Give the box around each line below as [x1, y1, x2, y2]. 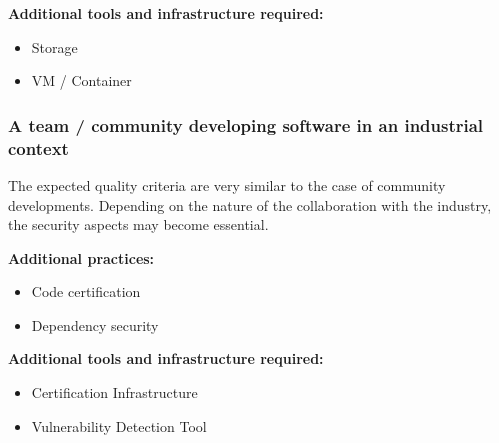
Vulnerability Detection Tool [31, 415, 207, 436]
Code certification [31, 281, 141, 302]
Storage [31, 36, 78, 57]
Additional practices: [8, 247, 155, 268]
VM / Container [31, 70, 132, 91]
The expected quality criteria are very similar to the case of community [8, 174, 446, 195]
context [8, 135, 69, 160]
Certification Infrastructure [31, 382, 198, 403]
